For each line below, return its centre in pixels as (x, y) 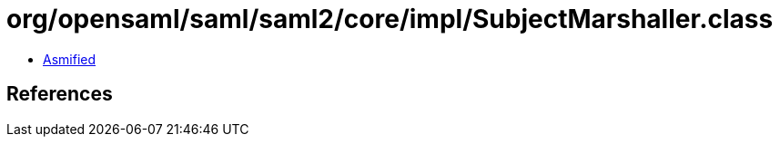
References (60, 94)
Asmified (70, 59)
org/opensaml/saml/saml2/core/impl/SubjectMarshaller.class (390, 19)
